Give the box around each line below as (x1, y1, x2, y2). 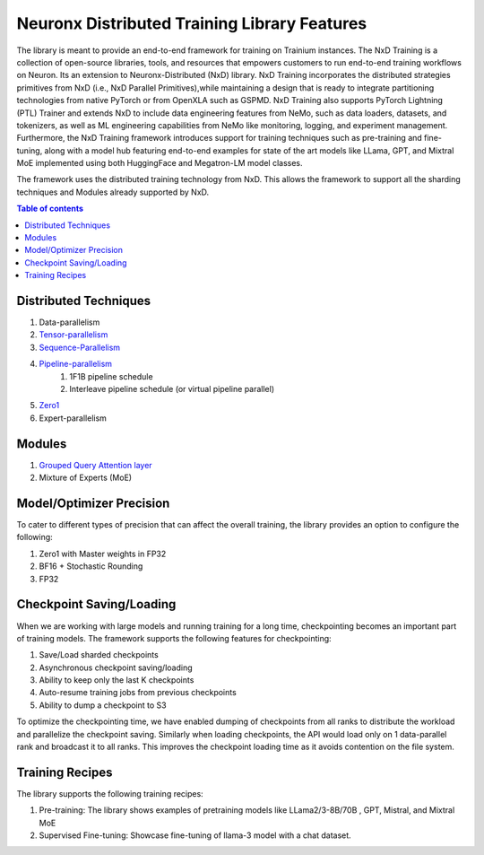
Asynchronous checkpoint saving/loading (39, 662, 193, 673)
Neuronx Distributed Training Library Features (16, 13, 367, 33)
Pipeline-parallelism (39, 359, 112, 370)
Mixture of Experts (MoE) (39, 472, 133, 484)
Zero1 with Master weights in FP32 (39, 548, 167, 559)
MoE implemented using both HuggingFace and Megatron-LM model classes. (16, 158, 304, 169)
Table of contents (16, 203, 84, 214)
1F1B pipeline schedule (69, 371, 153, 381)
